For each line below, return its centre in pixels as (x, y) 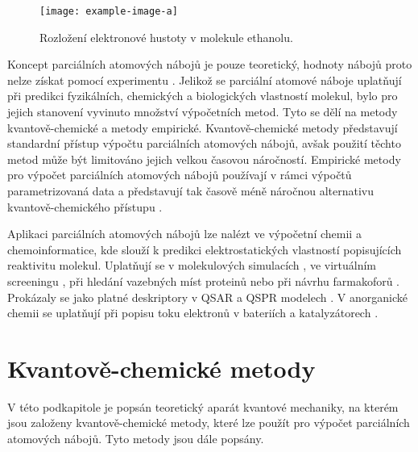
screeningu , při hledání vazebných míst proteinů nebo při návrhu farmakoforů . (204, 280)
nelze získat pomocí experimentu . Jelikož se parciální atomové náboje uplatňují (205, 80)
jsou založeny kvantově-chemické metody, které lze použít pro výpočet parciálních (209, 423)
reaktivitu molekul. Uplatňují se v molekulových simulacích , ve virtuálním (192, 265)
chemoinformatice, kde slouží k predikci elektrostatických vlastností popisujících (205, 249)
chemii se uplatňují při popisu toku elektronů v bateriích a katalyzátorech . (193, 313)
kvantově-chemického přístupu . (85, 206)
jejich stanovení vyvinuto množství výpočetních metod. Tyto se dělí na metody (203, 112)
